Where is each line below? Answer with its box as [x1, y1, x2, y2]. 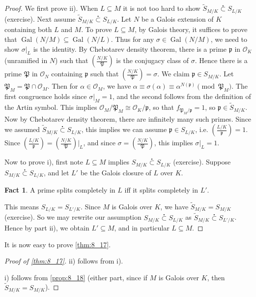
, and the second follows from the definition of [113, 91, 251, 101]
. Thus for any [111, 33, 154, 44]
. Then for [47, 81, 78, 91]
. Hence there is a [195, 55, 248, 66]
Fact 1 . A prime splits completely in [4, 185, 115, 195]
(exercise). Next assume [4, 13, 76, 24]
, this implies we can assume [81, 124, 167, 134]
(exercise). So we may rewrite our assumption [4, 212, 142, 222]
